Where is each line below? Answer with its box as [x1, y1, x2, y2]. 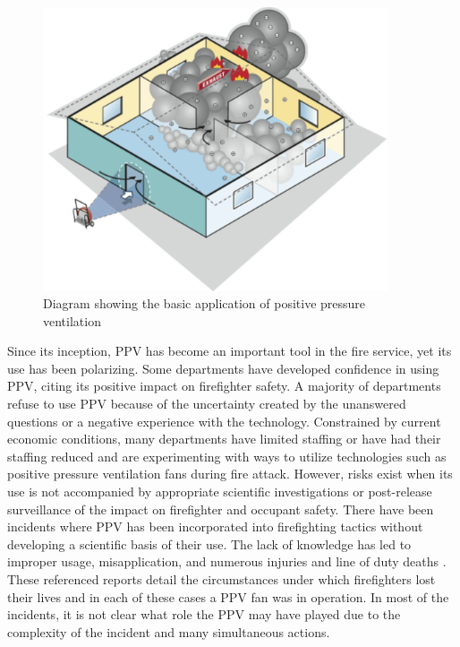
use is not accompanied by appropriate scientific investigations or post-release [7, 482, 432, 501]
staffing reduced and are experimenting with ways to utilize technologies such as [7, 446, 447, 465]
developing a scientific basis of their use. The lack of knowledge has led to [7, 534, 412, 553]
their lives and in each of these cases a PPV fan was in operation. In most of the [7, 587, 449, 606]
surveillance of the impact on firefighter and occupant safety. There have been [7, 499, 434, 518]
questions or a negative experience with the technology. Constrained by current [7, 411, 441, 430]
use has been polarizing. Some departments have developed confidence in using [7, 358, 439, 377]
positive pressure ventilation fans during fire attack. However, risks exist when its [7, 464, 453, 483]
